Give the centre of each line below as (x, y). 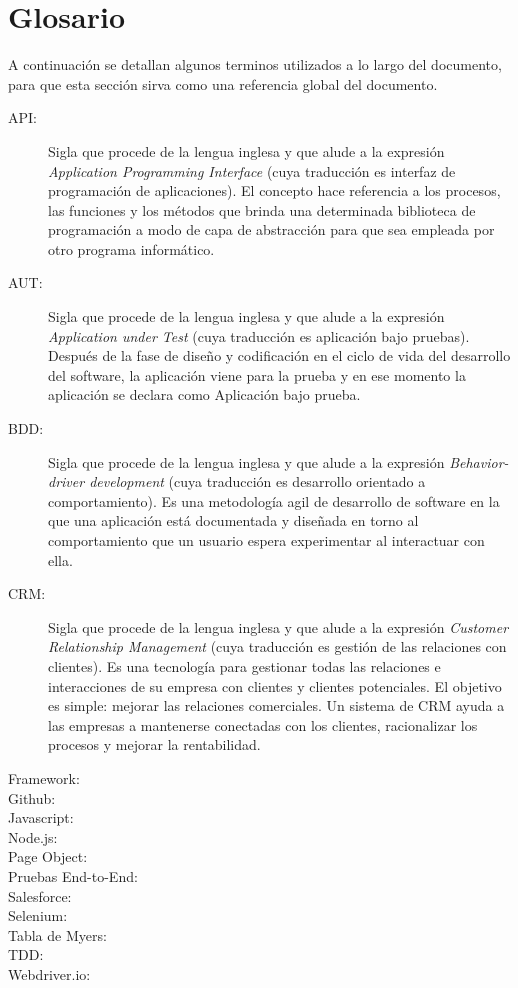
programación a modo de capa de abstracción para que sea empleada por (271, 229)
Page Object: (48, 856)
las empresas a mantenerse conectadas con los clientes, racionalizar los (263, 724)
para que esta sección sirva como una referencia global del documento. (223, 83)
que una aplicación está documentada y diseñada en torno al (233, 520)
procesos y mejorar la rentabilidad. (154, 744)
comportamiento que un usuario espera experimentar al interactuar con (266, 540)
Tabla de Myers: (57, 934)
